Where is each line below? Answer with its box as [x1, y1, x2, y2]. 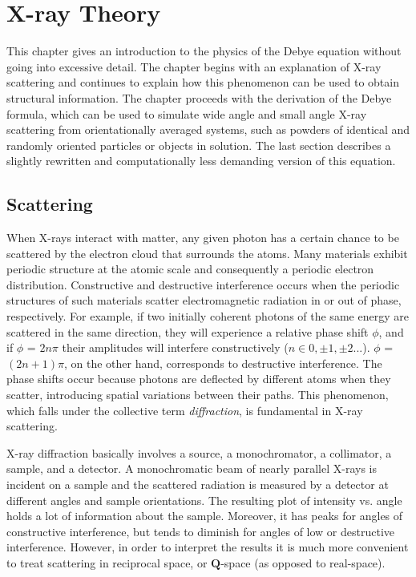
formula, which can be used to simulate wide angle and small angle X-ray [6, 105, 367, 122]
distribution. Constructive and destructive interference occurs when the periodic [6, 276, 400, 293]
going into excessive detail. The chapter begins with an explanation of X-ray [6, 58, 382, 75]
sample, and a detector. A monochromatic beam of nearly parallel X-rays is [6, 460, 378, 477]
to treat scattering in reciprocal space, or [6, 554, 208, 571]
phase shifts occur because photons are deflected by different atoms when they [6, 370, 391, 387]
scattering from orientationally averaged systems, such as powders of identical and [6, 121, 410, 138]
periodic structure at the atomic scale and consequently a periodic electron [6, 260, 374, 277]
